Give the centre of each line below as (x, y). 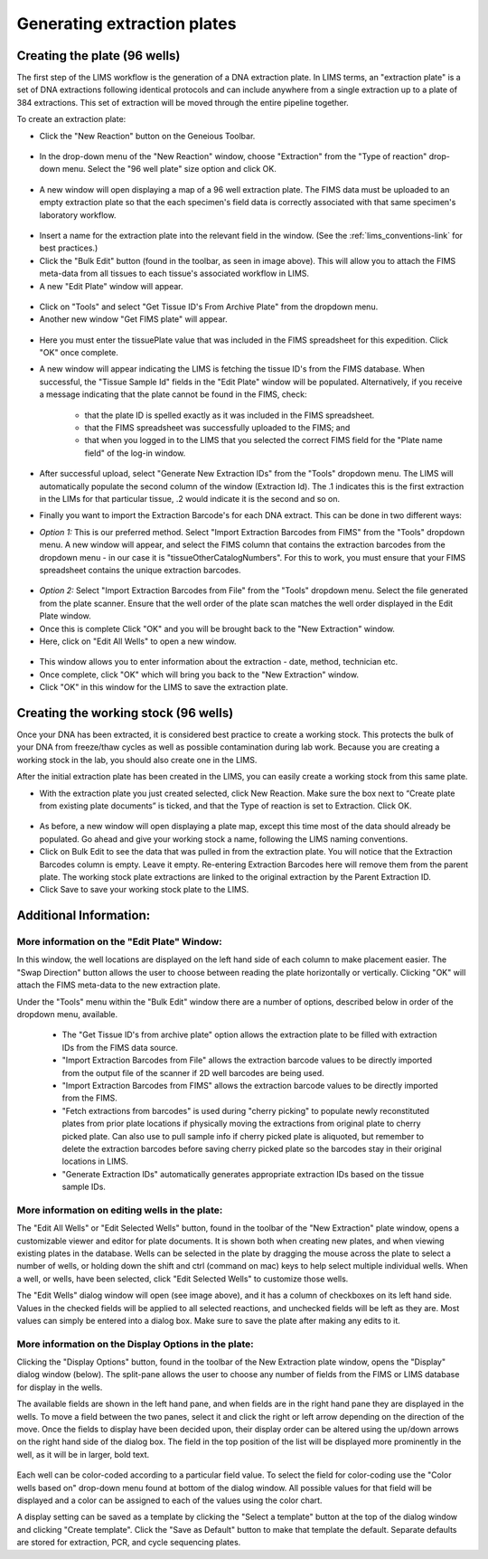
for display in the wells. (60, 1387)
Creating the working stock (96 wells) (125, 713)
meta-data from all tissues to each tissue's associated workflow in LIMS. (174, 274)
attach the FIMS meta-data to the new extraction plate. (118, 985)
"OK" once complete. (79, 353)
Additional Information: (84, 916)
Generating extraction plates (127, 24)
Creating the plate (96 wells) (99, 56)
